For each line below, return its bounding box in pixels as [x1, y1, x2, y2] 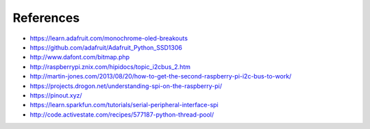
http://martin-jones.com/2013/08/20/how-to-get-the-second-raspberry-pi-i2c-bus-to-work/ [29, 72, 292, 81]
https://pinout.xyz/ [29, 91, 82, 99]
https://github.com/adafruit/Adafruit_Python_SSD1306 [29, 43, 183, 51]
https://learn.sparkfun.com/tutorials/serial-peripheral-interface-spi [29, 101, 219, 109]
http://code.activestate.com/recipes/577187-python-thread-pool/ [29, 110, 214, 119]
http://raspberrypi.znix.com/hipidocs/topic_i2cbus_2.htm [29, 62, 191, 71]
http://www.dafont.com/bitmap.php [29, 53, 130, 61]
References [12, 10, 80, 25]
